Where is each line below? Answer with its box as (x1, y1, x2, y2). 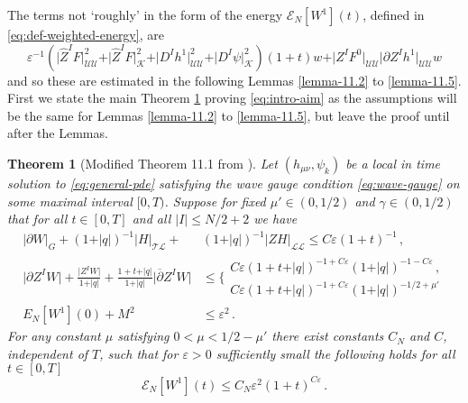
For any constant (7, 326, 101, 345)
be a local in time (345, 153, 441, 172)
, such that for (99, 343, 179, 362)
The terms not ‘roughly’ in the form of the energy (7, 5, 283, 23)
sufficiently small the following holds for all (216, 343, 455, 362)
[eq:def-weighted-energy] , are (7, 25, 164, 43)
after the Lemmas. (7, 124, 108, 142)
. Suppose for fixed (164, 191, 266, 210)
